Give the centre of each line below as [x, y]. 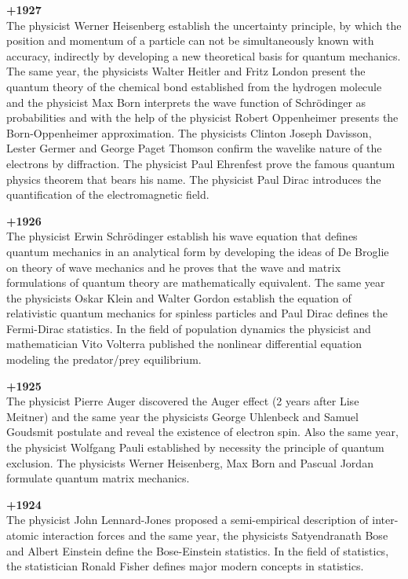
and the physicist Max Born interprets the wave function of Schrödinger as [186, 102]
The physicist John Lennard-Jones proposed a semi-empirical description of [188, 520]
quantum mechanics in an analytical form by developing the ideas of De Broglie [198, 251]
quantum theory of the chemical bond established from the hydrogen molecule [194, 86]
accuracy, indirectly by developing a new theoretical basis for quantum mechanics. [204, 55]
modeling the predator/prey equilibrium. [104, 359]
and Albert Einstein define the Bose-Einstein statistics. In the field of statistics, [198, 550]
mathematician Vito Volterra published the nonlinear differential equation [184, 344]
